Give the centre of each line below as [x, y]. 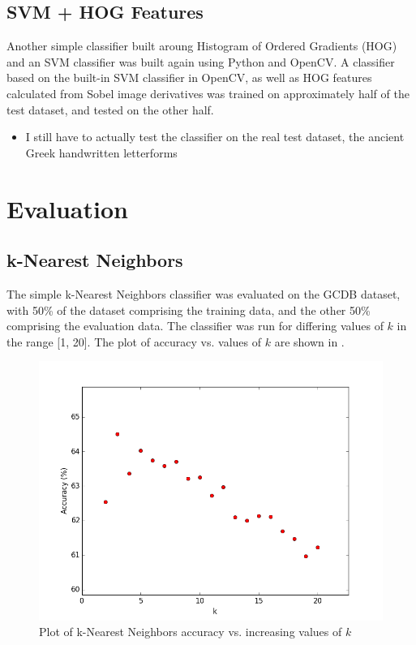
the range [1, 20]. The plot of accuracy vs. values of [134, 341]
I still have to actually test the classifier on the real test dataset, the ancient [215, 137]
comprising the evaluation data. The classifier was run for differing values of [195, 326]
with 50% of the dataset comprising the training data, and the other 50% [189, 310]
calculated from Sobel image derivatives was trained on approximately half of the [208, 93]
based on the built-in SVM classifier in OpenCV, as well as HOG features [189, 77]
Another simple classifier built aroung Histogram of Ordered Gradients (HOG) [202, 46]
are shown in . [309, 341]
